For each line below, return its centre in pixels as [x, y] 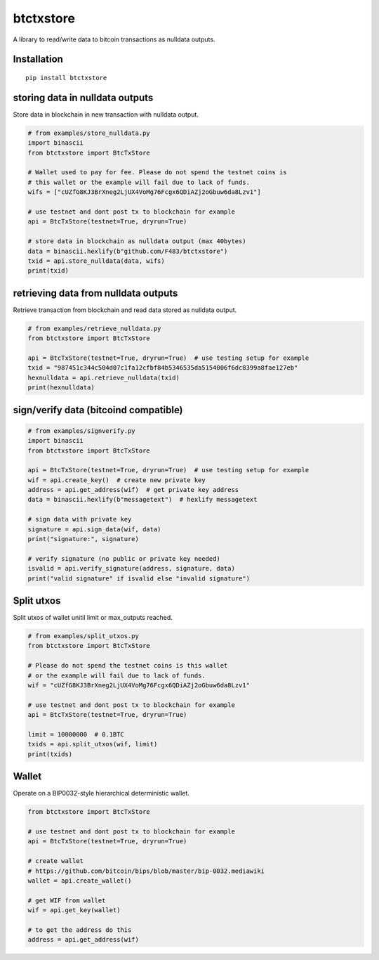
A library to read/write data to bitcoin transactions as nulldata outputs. [114, 39]
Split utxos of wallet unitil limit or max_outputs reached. [93, 618]
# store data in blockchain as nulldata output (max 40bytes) [137, 241]
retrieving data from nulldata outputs [95, 293]
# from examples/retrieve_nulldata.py [94, 328]
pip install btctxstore [66, 78]
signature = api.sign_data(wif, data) [94, 529]
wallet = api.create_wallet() [80, 881]
